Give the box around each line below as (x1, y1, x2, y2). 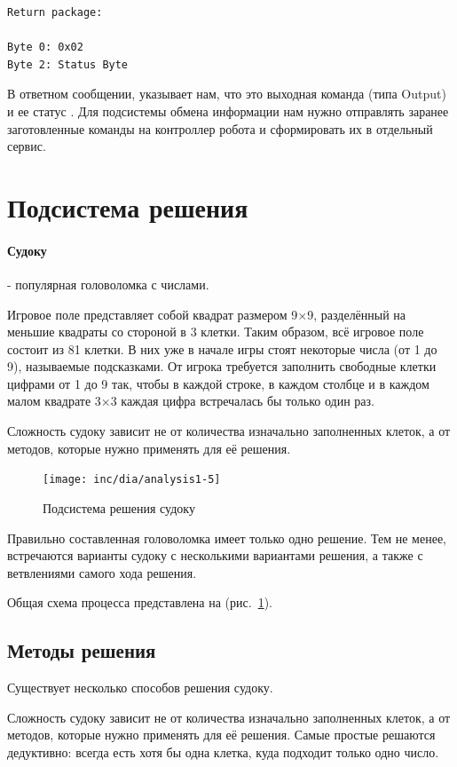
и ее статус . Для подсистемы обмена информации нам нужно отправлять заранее (7, 101, 449, 120)
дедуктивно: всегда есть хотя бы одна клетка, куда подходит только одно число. (7, 742, 439, 761)
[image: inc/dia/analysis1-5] (43, 473, 221, 486)
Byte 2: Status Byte (7, 58, 129, 71)
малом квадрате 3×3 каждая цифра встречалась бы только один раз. (7, 391, 374, 410)
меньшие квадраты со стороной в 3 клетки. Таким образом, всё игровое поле (7, 322, 424, 341)
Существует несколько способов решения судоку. (7, 678, 273, 697)
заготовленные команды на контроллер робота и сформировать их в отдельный (7, 119, 433, 138)
